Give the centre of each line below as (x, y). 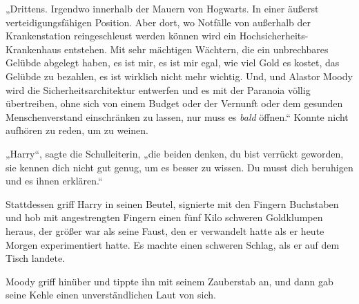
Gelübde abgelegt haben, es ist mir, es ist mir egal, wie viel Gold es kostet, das (173, 63)
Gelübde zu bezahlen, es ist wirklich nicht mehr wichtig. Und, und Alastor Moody (179, 76)
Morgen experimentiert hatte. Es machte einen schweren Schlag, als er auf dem (173, 244)
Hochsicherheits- (274, 36)
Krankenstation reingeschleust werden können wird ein (121, 36)
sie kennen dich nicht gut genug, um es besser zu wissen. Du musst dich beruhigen (179, 167)
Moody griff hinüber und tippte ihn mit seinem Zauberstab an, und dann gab (169, 281)
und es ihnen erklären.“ (54, 181)
